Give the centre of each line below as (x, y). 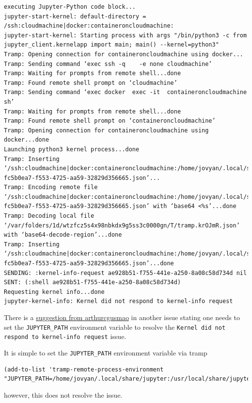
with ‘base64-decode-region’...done (63, 235)
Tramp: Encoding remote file (51, 187)
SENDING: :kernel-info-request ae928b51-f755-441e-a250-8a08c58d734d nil (126, 273)
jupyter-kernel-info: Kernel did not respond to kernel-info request (118, 301)
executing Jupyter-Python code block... (70, 7)
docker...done (27, 140)
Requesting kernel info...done (54, 292)
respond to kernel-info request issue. (65, 336)
